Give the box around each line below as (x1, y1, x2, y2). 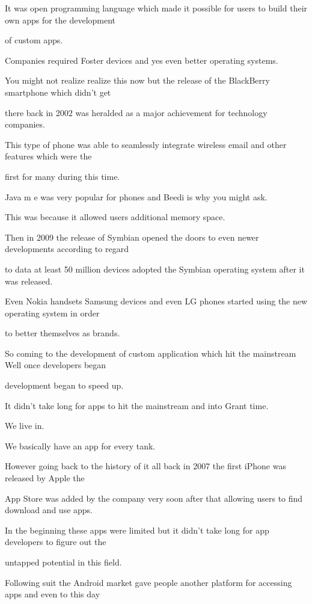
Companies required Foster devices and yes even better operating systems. (5, 54, 278, 66)
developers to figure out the (5, 535, 106, 548)
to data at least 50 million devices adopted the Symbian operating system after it (5, 262, 305, 275)
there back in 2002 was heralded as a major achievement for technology (5, 106, 268, 119)
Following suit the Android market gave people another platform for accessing (5, 576, 292, 588)
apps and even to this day (5, 588, 100, 600)
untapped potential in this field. (5, 556, 122, 568)
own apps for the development (5, 13, 116, 26)
